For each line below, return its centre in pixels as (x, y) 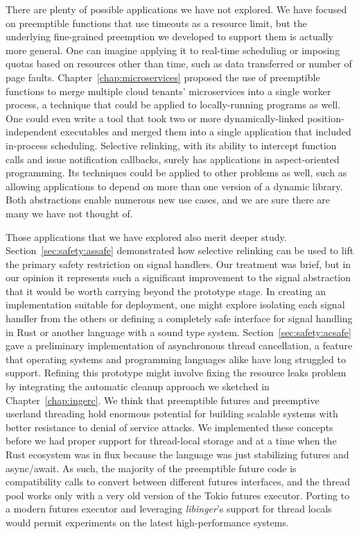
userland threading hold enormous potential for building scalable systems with (172, 414)
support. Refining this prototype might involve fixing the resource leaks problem (176, 373)
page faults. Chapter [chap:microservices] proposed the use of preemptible (163, 77)
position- (326, 118)
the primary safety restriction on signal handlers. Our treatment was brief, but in (178, 264)
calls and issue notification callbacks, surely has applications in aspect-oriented (173, 159)
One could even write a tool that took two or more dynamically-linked (155, 118)
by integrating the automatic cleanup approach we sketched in (138, 386)
